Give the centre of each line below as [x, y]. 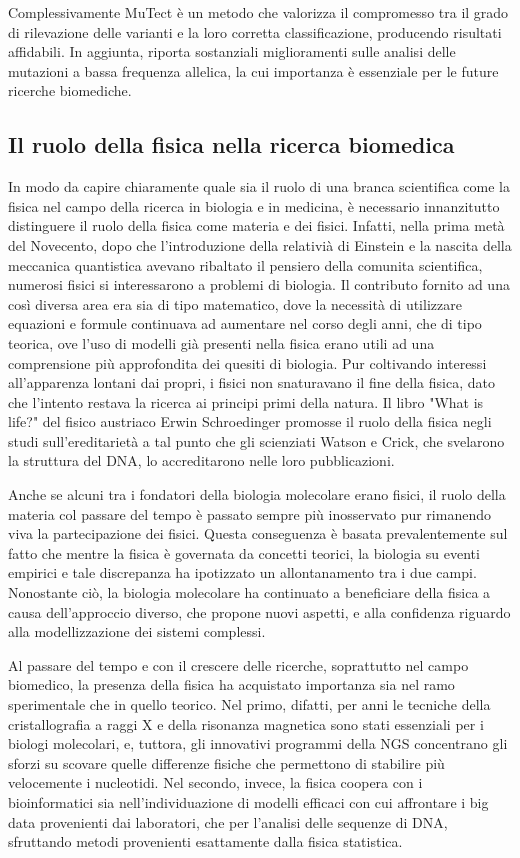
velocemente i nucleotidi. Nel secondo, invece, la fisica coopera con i [215, 782]
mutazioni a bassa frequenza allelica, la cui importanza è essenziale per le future [253, 70]
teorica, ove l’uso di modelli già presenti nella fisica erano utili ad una [221, 342]
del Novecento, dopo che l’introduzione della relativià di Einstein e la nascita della [260, 244]
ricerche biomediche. [70, 90]
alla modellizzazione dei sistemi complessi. [137, 631]
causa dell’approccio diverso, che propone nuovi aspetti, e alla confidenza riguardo [259, 611]
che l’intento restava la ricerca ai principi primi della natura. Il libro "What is [246, 401]
